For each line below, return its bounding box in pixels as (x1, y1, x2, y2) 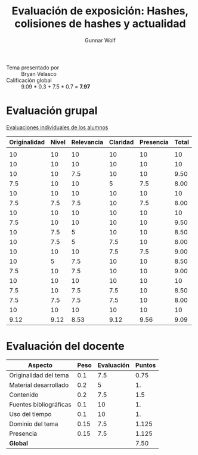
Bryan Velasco (21, 70, 57, 77)
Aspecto (27, 361, 52, 369)
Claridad (109, 138, 134, 146)
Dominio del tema (9, 420, 58, 428)
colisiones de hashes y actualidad (14, 17, 186, 30)
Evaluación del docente (6, 340, 125, 353)
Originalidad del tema (9, 371, 69, 379)
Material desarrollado (9, 381, 69, 389)
